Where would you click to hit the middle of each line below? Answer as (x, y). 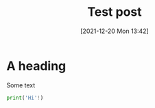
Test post (115, 12)
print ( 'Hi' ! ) (25, 98)
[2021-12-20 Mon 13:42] (115, 31)
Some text (21, 85)
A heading (36, 66)
